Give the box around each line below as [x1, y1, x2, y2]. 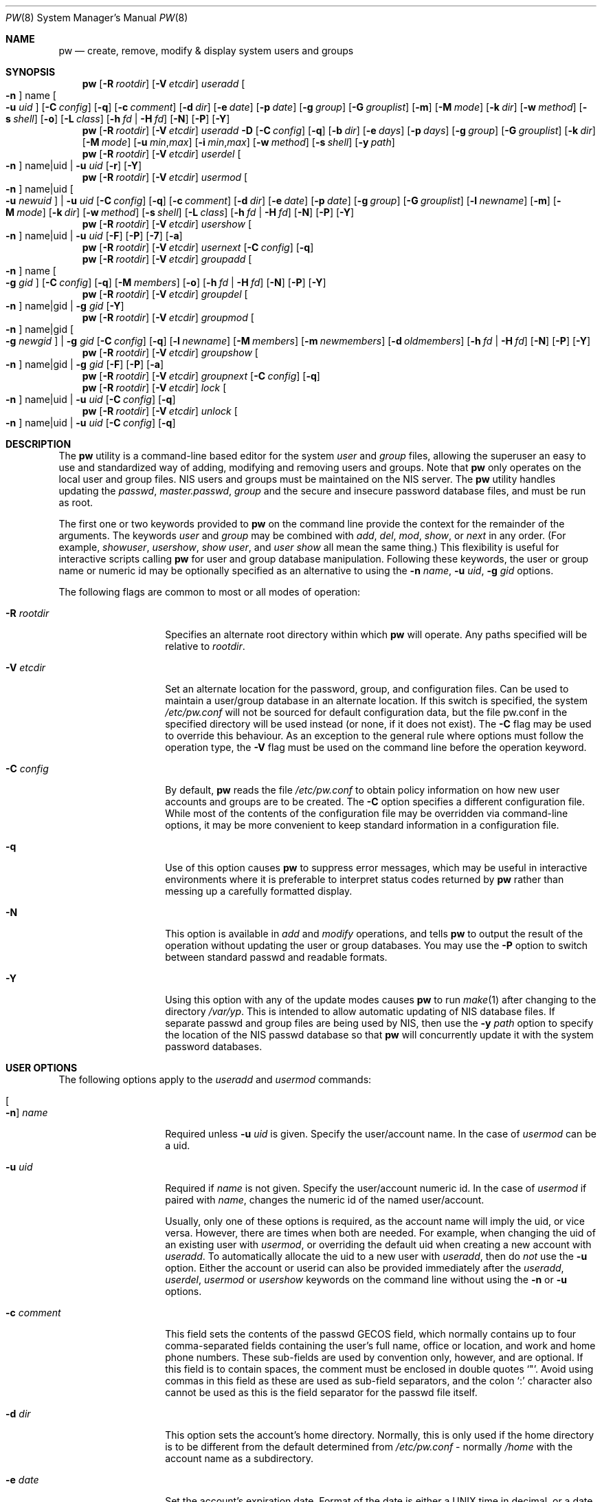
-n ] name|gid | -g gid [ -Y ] [5, 300, 124, 312]
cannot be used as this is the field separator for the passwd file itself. [165, 1386, 478, 1398]
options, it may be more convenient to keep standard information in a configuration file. [165, 819, 559, 831]
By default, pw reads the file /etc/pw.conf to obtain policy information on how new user [165, 784, 560, 796]
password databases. [165, 1041, 263, 1052]
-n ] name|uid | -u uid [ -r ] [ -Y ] [5, 160, 142, 171]
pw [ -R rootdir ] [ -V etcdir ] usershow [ [82, 218, 252, 230]
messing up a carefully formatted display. [165, 885, 353, 897]
